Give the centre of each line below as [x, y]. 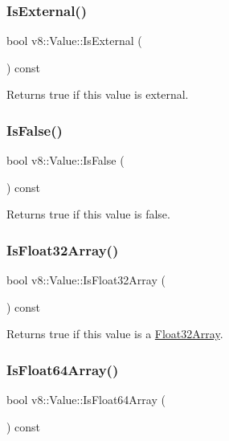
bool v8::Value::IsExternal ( [74, 41]
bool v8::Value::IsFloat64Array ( [86, 400]
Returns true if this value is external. [98, 94]
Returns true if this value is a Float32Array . [115, 334]
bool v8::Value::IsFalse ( [65, 160]
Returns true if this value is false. [88, 214]
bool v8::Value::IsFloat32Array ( [86, 280]
